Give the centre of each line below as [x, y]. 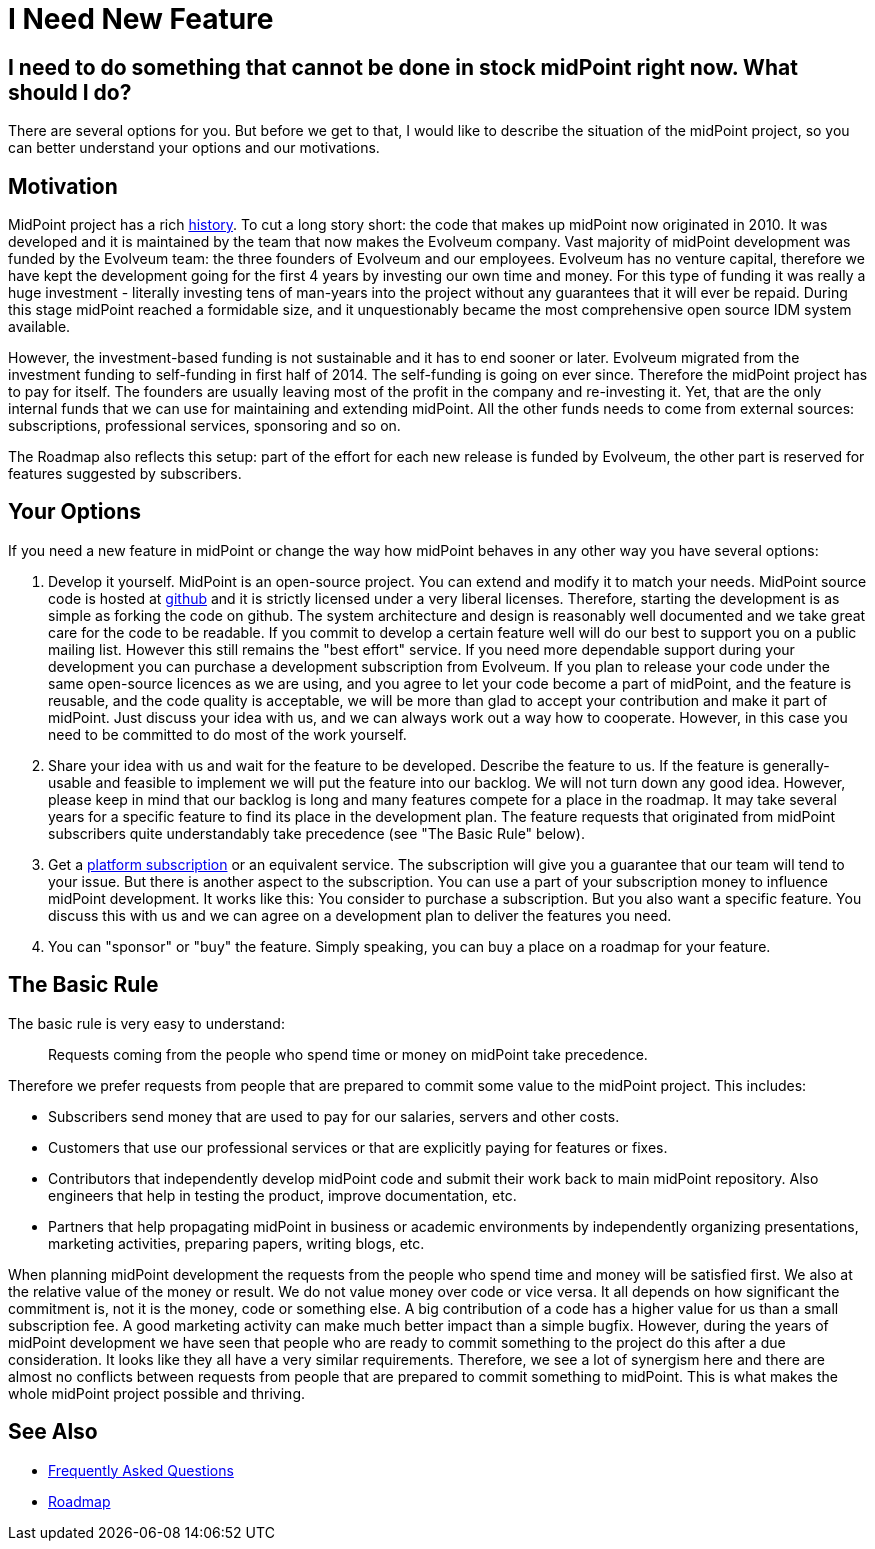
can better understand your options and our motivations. [194, 148]
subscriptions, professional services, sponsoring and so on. [204, 426]
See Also [53, 1432]
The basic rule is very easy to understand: [146, 1023]
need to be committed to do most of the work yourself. [227, 734]
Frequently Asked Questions [141, 1470]
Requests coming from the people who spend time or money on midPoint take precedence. [348, 1054]
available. [39, 327]
